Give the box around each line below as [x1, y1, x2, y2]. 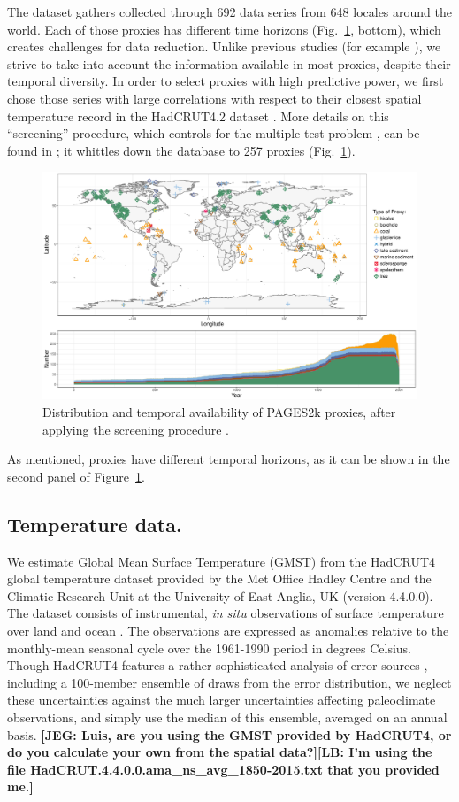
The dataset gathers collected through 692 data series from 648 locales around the [7, 3, 452, 20]
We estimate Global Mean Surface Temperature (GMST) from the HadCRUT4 [7, 551, 436, 570]
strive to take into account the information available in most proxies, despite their [7, 54, 451, 73]
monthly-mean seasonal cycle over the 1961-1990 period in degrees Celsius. [7, 638, 412, 657]
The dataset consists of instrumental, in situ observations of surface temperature [7, 604, 444, 622]
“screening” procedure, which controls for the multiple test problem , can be [7, 124, 420, 143]
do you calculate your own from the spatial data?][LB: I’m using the [7, 743, 432, 761]
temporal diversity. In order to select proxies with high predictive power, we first [7, 72, 444, 90]
